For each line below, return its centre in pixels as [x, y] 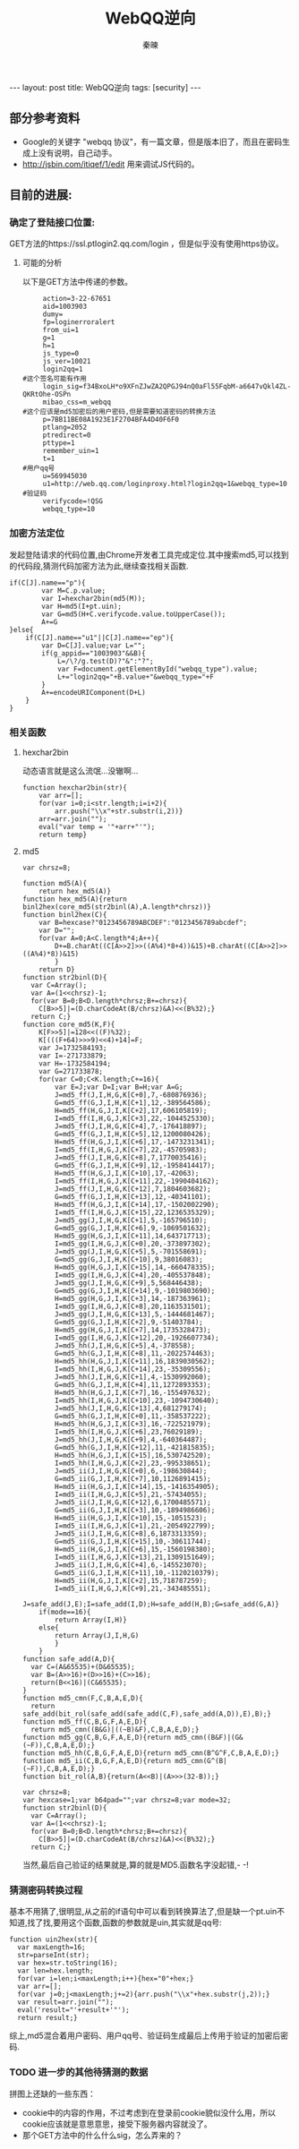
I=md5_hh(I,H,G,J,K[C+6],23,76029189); [129, 1432]
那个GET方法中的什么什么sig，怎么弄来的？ [103, 2135]
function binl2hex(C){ [64, 915]
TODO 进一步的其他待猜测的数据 [79, 2072]
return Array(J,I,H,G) [97, 1636]
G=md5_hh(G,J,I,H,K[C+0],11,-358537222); [133, 1417]
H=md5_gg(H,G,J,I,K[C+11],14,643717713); [133, 1237]
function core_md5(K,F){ [68, 1025]
